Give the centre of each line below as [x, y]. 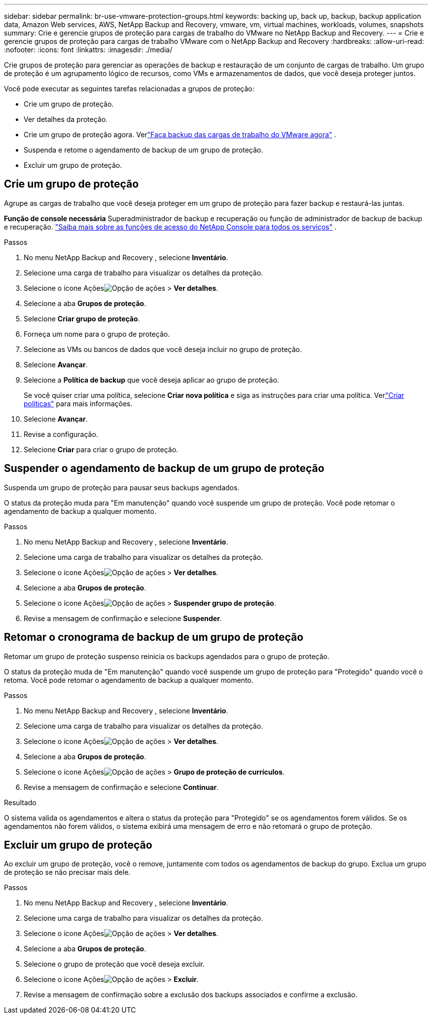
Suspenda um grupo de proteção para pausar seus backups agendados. [122, 487]
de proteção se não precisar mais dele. [67, 872]
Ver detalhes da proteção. [66, 119]
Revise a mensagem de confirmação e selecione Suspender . [123, 618]
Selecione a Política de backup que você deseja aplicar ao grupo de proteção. [151, 380]
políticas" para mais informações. [78, 403]
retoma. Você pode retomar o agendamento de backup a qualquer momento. [129, 680]
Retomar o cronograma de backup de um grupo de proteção [154, 637]
